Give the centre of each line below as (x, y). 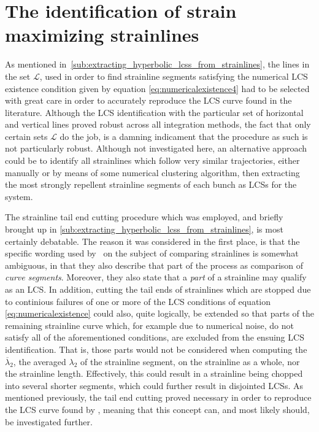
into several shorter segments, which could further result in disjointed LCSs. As (154, 385)
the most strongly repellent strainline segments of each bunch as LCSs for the (151, 184)
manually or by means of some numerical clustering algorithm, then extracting (152, 172)
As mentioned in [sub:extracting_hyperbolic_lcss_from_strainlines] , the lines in (157, 64)
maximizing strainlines (102, 35)
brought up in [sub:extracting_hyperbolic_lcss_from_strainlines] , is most (144, 229)
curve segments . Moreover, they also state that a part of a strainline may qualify (156, 277)
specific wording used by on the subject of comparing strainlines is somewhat (152, 253)
